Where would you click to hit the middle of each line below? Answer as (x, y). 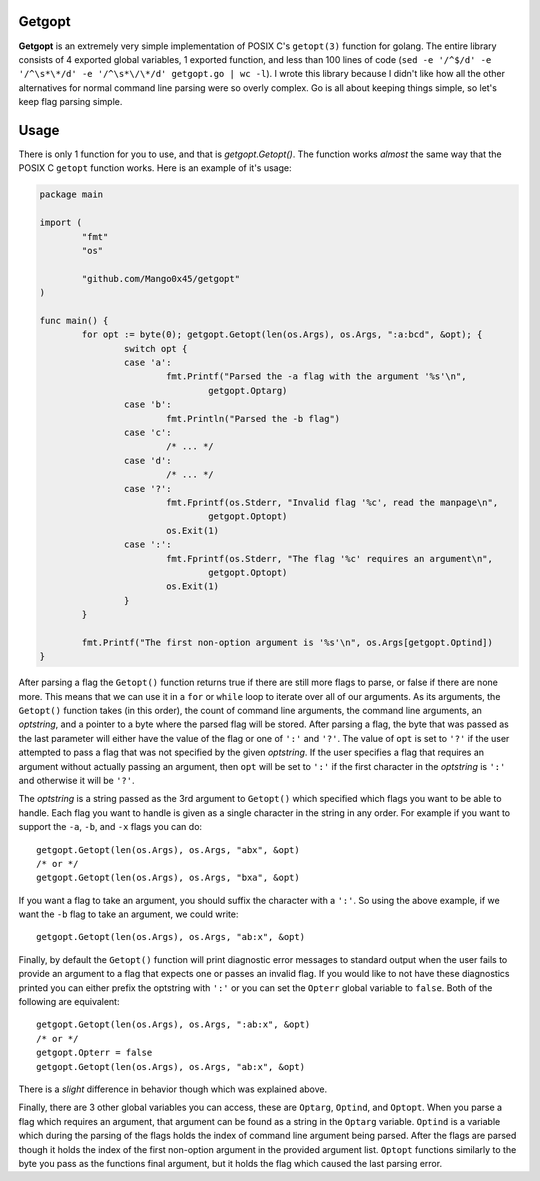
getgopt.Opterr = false (94, 1053)
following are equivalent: (69, 1002)
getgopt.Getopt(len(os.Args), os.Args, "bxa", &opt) (168, 878)
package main (71, 194)
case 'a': (147, 363)
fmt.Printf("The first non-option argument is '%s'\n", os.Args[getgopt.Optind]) (287, 642)
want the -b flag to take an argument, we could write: (128, 914)
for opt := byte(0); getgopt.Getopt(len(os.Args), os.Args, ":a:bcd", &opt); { (282, 334)
